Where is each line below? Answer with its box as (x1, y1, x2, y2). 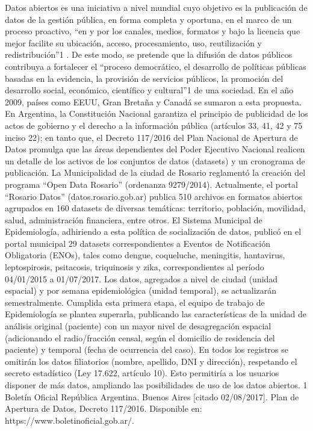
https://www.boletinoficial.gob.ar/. (5, 414, 134, 426)
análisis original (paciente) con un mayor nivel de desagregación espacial (5, 320, 271, 332)
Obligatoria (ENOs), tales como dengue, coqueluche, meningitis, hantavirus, (5, 249, 285, 261)
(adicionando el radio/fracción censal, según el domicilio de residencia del (5, 331, 275, 344)
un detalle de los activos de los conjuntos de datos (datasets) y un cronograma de (5, 154, 305, 167)
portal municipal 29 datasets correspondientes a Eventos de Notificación (5, 237, 270, 249)
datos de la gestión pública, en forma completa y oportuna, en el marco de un (5, 13, 292, 25)
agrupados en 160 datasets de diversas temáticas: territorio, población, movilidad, (5, 202, 306, 214)
